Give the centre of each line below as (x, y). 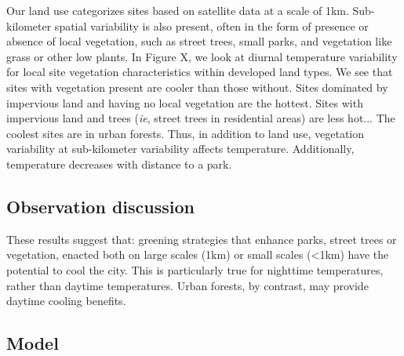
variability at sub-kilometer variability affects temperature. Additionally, (180, 149)
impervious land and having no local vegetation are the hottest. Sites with (185, 102)
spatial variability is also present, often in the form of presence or (211, 25)
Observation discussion (100, 206)
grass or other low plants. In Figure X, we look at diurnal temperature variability (202, 56)
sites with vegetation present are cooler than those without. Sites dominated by (197, 87)
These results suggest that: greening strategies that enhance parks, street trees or (202, 239)
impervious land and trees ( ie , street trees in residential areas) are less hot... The (201, 118)
